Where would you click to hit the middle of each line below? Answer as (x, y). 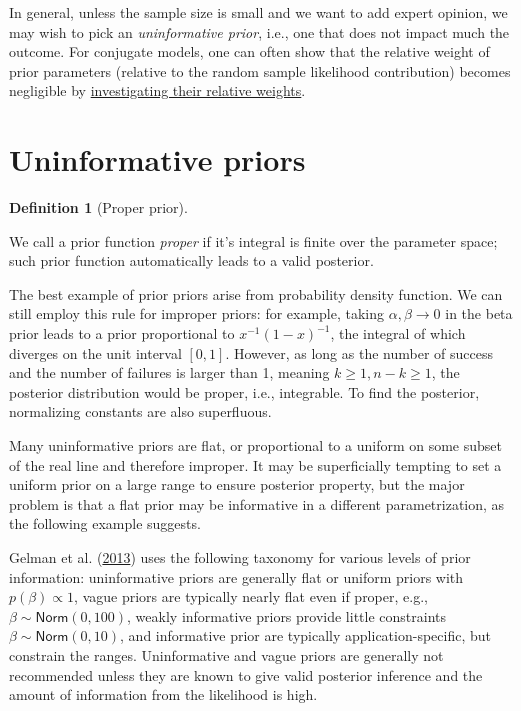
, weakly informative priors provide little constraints (287, 615)
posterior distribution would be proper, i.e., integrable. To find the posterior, (244, 391)
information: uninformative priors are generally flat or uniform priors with (236, 576)
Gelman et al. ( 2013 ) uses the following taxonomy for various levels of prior (240, 557)
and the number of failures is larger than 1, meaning (169, 372)
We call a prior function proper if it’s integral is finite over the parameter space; (253, 240)
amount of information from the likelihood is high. (163, 694)
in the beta (479, 313)
